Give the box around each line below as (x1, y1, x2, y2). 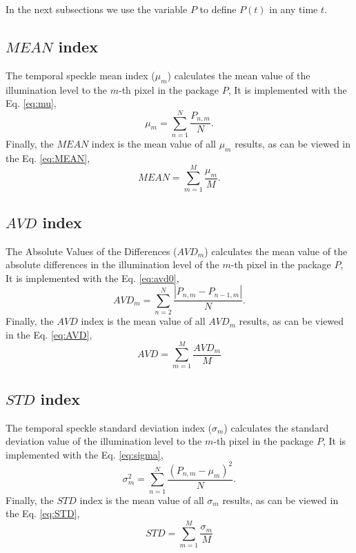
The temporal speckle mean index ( (6, 68, 155, 82)
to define (199, 2, 237, 16)
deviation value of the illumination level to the (6, 434, 202, 448)
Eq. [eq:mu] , (6, 96, 57, 110)
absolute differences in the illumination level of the (6, 257, 219, 272)
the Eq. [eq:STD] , (6, 506, 80, 521)
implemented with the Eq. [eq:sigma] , (6, 447, 164, 461)
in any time (269, 2, 318, 16)
